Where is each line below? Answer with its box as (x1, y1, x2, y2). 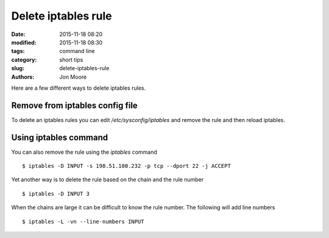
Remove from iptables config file (11, 100, 138, 110)
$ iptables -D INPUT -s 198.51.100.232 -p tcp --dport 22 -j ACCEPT (22, 162, 231, 170)
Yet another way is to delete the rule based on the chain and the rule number (11, 176, 204, 183)
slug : (11, 65, 24, 72)
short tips (59, 56, 83, 63)
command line (59, 48, 95, 55)
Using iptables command (11, 132, 108, 143)
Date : (11, 31, 26, 38)
